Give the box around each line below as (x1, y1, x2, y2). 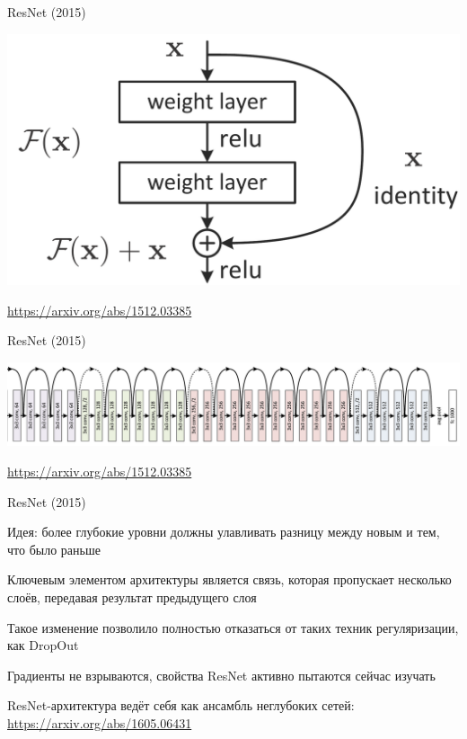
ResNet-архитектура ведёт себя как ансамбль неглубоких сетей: (7, 696, 355, 715)
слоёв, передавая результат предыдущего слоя (7, 588, 257, 607)
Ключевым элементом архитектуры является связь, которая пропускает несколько (7, 570, 452, 589)
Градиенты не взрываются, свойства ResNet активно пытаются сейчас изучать (7, 665, 436, 684)
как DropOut (7, 636, 79, 654)
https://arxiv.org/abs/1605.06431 (7, 713, 192, 732)
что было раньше (7, 539, 101, 558)
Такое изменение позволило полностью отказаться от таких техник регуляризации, (7, 618, 459, 637)
